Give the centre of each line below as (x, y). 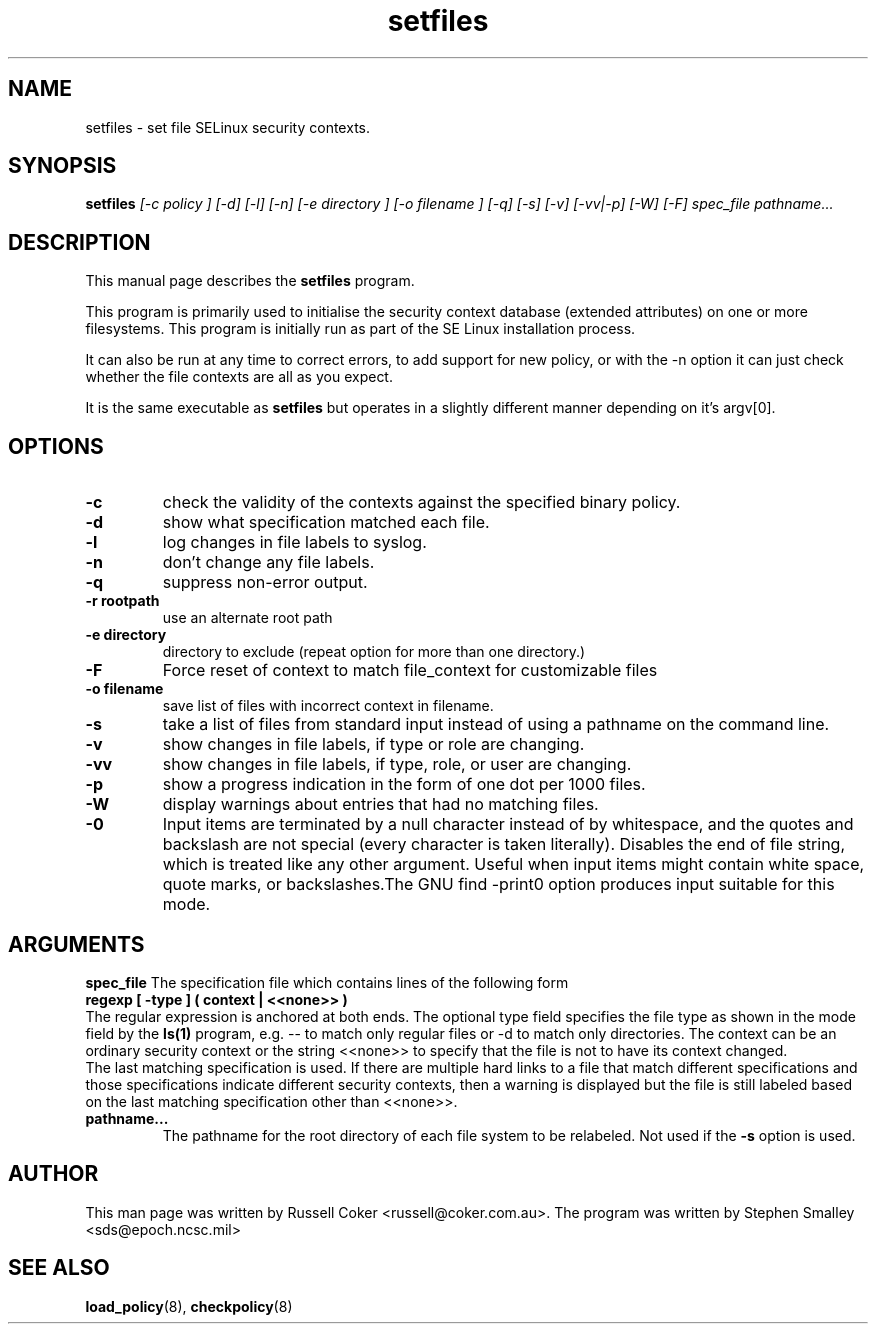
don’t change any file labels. (268, 562)
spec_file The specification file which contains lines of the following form (327, 982)
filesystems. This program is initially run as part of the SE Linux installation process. (360, 329)
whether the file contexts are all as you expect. (239, 377)
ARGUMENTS (76, 944)
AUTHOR (53, 1174)
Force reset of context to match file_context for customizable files (410, 670)
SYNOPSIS (62, 166)
